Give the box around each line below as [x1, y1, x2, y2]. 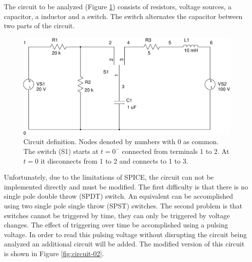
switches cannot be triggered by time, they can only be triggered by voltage [4, 210, 230, 220]
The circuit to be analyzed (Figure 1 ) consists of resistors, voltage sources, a [4, 1, 232, 11]
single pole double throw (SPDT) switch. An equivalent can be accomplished [4, 191, 233, 201]
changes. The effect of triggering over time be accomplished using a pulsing [4, 220, 228, 230]
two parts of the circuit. [4, 20, 75, 31]
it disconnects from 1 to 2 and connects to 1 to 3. [40, 155, 188, 166]
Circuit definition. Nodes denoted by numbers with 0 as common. [23, 136, 219, 147]
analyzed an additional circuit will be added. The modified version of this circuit [4, 239, 245, 249]
